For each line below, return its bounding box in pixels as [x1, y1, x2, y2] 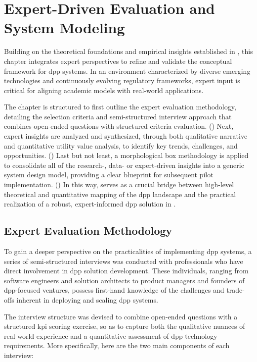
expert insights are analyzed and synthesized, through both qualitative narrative [4, 131, 248, 141]
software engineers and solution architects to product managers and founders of [4, 275, 245, 285]
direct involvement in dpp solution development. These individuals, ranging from [4, 265, 249, 276]
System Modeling [4, 17, 125, 38]
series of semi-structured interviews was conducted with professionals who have [4, 256, 243, 266]
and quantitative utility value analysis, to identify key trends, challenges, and [4, 140, 238, 151]
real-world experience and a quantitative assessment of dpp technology [4, 330, 217, 341]
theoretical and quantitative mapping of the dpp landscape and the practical [4, 189, 236, 199]
